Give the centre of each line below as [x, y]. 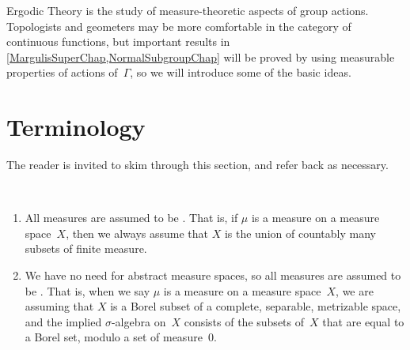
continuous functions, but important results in [118, 41]
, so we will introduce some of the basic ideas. [241, 72]
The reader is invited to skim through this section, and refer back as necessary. [197, 165]
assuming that [59, 306]
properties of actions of [62, 72]
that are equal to [363, 321]
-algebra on [139, 321]
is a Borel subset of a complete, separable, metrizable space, [256, 306]
